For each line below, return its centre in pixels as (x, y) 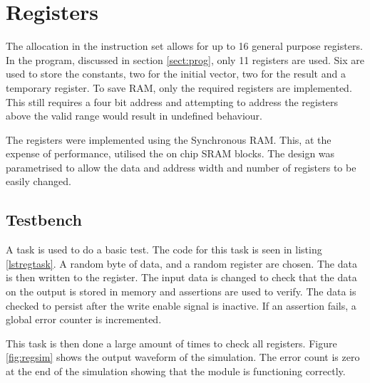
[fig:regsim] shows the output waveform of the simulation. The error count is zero (183, 357)
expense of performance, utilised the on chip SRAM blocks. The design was (170, 153)
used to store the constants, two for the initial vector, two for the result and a (176, 74)
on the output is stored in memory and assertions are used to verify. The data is (181, 292)
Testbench (44, 220)
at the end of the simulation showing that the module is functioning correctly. (176, 371)
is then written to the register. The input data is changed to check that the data (181, 277)
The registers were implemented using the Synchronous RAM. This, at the (169, 139)
